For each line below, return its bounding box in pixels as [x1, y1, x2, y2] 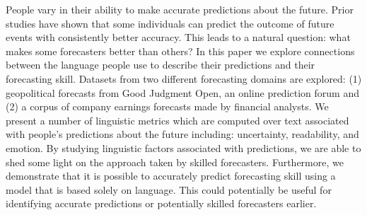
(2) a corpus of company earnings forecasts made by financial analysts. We [6, 99, 329, 114]
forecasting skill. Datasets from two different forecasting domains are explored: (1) [6, 71, 362, 86]
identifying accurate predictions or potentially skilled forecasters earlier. [6, 196, 317, 211]
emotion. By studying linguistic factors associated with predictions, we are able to [6, 140, 361, 155]
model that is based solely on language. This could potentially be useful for [6, 182, 332, 197]
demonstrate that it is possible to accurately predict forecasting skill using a [6, 168, 336, 183]
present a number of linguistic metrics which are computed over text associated [6, 112, 349, 127]
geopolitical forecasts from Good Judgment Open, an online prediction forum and [6, 85, 359, 100]
